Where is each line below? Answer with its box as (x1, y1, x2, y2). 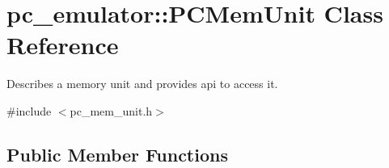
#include (6, 102, 52, 119)
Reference (6, 28, 119, 61)
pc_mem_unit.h (70, 102, 153, 119)
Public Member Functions (6, 141, 228, 166)
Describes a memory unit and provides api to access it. (6, 75, 278, 92)
